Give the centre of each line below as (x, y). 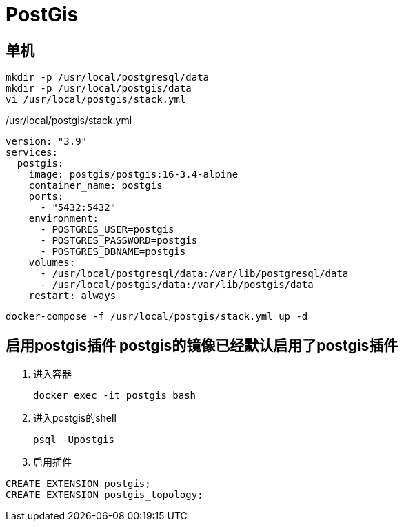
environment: (63, 219)
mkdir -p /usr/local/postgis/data (99, 89)
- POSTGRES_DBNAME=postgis (113, 252)
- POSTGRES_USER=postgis (107, 230)
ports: (46, 197)
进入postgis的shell (75, 418)
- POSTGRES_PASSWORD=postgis (119, 241)
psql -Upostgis (74, 440)
